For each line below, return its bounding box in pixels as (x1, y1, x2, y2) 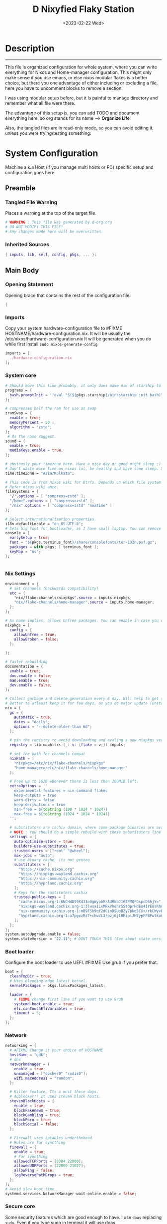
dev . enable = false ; (9, 682, 52, 687)
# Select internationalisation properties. (5, 517, 97, 522)
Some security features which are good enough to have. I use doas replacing (5, 1214, 162, 1220)
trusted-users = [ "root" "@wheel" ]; (14, 848, 90, 853)
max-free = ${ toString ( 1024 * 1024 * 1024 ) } (14, 811, 110, 817)
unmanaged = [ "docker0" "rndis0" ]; (14, 1071, 88, 1076)
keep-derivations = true (14, 802, 66, 807)
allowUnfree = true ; (14, 632, 57, 637)
